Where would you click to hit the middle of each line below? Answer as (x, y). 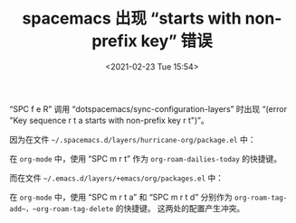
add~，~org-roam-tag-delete (62, 209)
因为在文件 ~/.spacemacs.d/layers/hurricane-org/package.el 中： (133, 139)
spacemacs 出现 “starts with (132, 19)
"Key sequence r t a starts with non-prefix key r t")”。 (110, 120)
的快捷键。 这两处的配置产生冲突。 (180, 208)
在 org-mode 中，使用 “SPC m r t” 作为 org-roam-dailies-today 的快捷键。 (146, 158)
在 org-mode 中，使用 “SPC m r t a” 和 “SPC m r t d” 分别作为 (121, 197)
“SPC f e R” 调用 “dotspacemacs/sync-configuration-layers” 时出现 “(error (148, 108)
